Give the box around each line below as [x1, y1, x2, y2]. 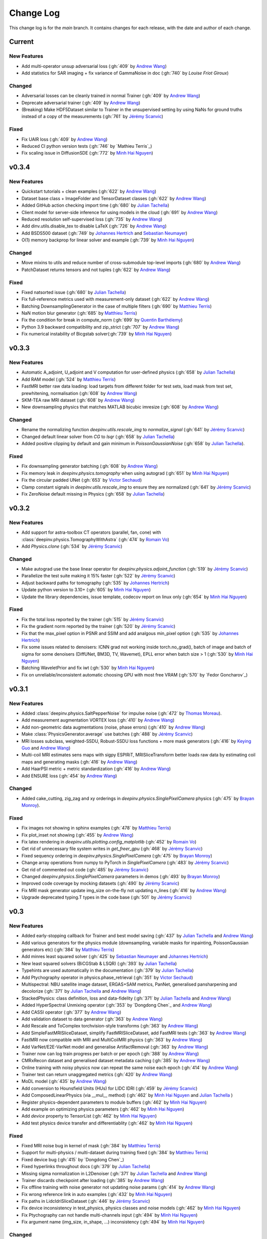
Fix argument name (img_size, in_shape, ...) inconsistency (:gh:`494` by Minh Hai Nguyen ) [21, 1219, 205, 1225]
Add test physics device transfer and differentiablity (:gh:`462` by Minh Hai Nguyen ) [21, 1120, 193, 1126]
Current [9, 38, 34, 46]
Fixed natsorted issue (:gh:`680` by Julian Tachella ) [21, 289, 126, 295]
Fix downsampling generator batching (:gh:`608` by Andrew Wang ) [21, 463, 158, 469]
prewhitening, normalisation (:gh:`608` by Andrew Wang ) [21, 390, 137, 396]
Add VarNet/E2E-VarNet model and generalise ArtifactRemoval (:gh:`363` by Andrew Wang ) [21, 1044, 209, 1050]
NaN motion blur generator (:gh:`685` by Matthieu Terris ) [21, 310, 137, 316]
